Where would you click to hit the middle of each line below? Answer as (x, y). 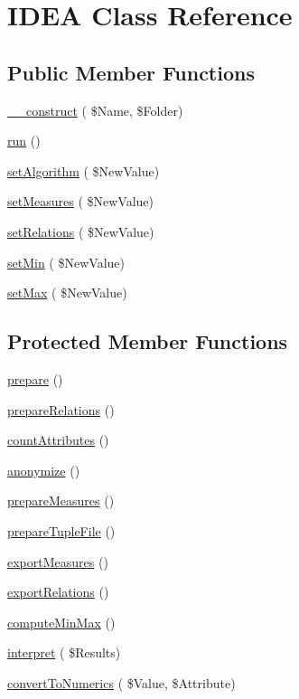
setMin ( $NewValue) (66, 262)
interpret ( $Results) (64, 652)
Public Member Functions (131, 72)
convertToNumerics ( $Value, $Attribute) (121, 682)
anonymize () (44, 470)
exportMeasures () (58, 561)
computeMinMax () (61, 622)
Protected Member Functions (148, 341)
